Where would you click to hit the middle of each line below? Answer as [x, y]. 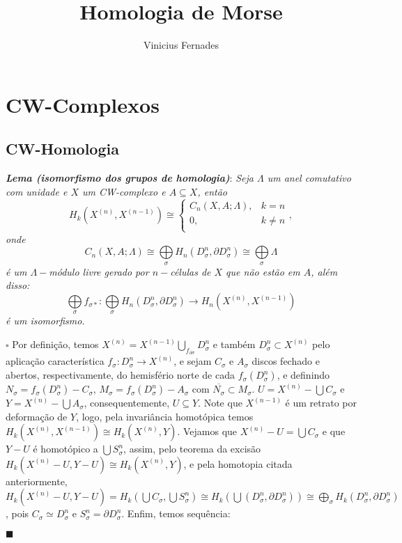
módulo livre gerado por [99, 271]
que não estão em [263, 271]
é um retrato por [321, 403]
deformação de [37, 416]
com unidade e [37, 191]
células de [191, 271]
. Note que [220, 403]
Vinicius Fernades [181, 45]
